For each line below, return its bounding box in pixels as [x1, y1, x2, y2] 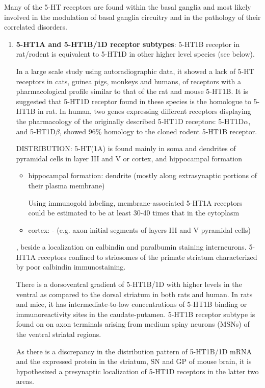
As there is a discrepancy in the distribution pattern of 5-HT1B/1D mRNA [16, 346, 252, 356]
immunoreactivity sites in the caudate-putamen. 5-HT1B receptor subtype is [16, 308, 255, 319]
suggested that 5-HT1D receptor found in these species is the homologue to [16, 95, 251, 106]
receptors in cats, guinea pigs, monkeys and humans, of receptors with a [16, 76, 242, 86]
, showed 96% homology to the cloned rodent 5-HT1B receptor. [59, 126, 257, 136]
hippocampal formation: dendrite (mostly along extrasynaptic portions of [28, 170, 257, 181]
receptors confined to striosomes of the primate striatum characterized [38, 251, 257, 262]
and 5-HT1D [16, 126, 56, 136]
